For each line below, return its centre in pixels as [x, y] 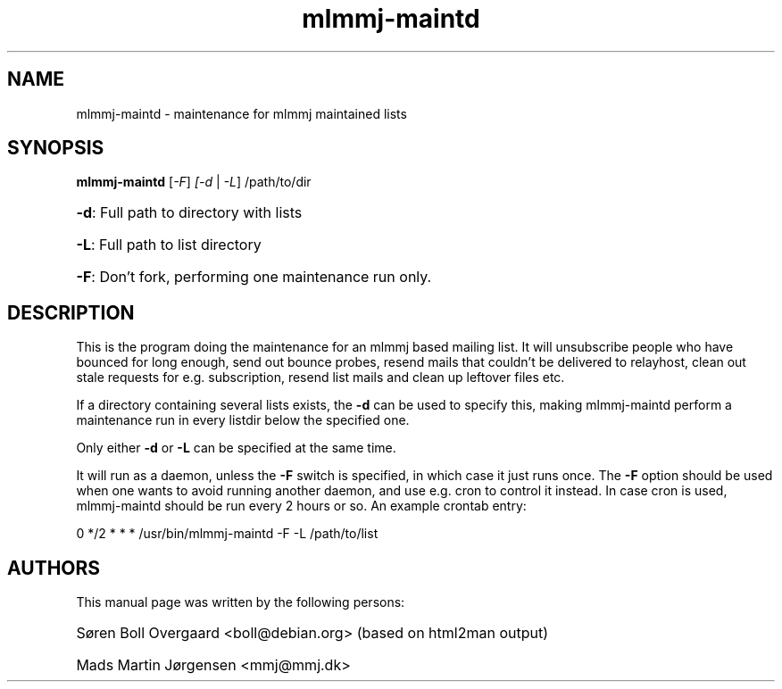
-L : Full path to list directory [169, 245]
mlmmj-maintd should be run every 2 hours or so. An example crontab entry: [301, 506]
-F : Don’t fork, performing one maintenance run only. [254, 277]
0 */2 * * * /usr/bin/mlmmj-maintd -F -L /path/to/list [227, 534]
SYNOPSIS [56, 148]
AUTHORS [54, 568]
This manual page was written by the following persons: [241, 602]
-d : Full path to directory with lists [189, 213]
